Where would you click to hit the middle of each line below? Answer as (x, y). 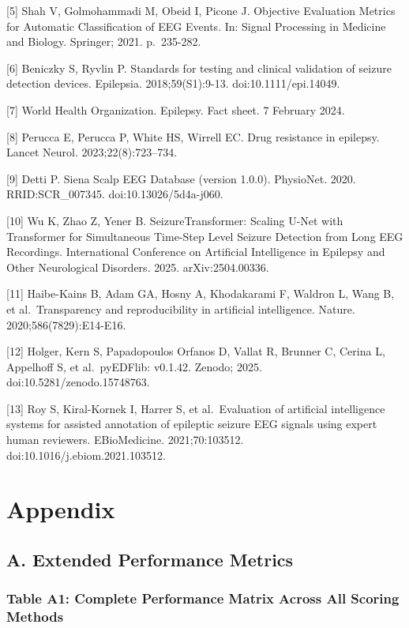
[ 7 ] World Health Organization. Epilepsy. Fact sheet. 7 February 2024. (176, 109)
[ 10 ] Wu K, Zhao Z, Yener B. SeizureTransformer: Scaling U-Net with (175, 220)
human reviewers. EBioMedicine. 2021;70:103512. (125, 440)
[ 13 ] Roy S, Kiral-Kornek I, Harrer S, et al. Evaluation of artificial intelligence (196, 408)
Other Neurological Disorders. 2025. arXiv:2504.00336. (138, 267)
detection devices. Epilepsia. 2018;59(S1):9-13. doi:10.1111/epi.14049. (173, 83)
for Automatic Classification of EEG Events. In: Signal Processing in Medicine (196, 26)
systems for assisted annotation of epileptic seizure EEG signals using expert (192, 424)
